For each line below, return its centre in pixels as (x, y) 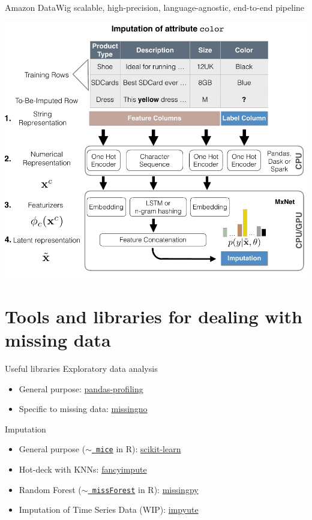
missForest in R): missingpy (145, 489)
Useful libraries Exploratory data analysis (81, 368)
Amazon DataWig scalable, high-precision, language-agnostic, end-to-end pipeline (155, 7)
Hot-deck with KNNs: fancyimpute (83, 469)
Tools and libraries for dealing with (154, 316)
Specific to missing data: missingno (83, 409)
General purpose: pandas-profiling (81, 388)
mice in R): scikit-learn (139, 449)
